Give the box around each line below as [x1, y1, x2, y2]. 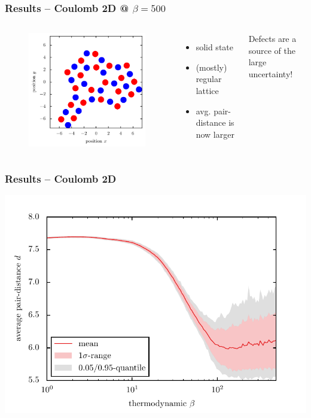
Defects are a [248, 32, 297, 45]
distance [196, 116, 226, 129]
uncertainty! [248, 68, 293, 80]
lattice [196, 84, 219, 96]
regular [196, 72, 222, 85]
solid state [196, 41, 233, 53]
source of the [248, 44, 295, 56]
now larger [196, 128, 234, 140]
